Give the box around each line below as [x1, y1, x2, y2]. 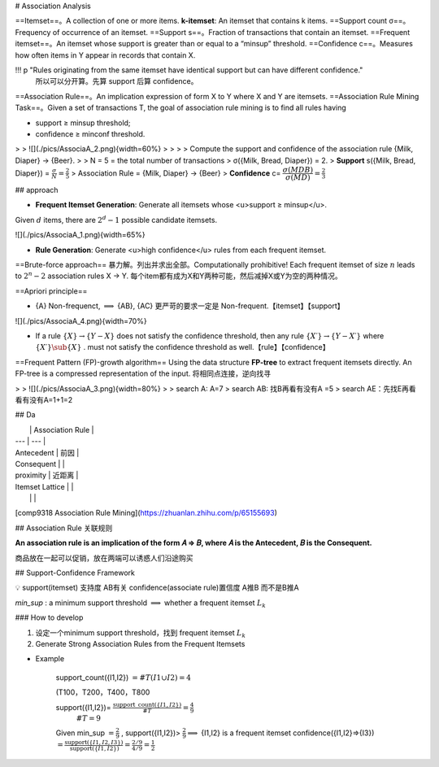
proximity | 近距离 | [15, 470, 79, 480]
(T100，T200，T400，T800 [55, 687, 150, 697]
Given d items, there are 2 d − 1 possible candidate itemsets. [15, 214, 218, 224]
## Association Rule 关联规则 [15, 523, 113, 533]
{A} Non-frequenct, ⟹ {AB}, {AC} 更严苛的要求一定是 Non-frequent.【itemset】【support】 [35, 301, 345, 311]
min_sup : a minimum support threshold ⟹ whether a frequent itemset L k [15, 598, 267, 609]
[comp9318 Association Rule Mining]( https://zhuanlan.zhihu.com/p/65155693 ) [15, 508, 278, 518]
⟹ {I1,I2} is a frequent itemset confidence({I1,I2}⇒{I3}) [187, 728, 375, 738]
